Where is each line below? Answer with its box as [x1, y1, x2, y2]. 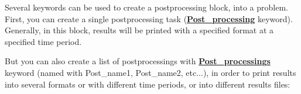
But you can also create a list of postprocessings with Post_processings [5, 55, 271, 67]
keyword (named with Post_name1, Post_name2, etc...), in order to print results [5, 66, 296, 78]
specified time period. [5, 35, 82, 47]
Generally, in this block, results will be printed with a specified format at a [5, 24, 274, 36]
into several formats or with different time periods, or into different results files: [5, 78, 290, 90]
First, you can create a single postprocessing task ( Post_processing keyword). [5, 12, 293, 25]
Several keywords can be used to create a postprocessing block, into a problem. [5, 1, 288, 13]
